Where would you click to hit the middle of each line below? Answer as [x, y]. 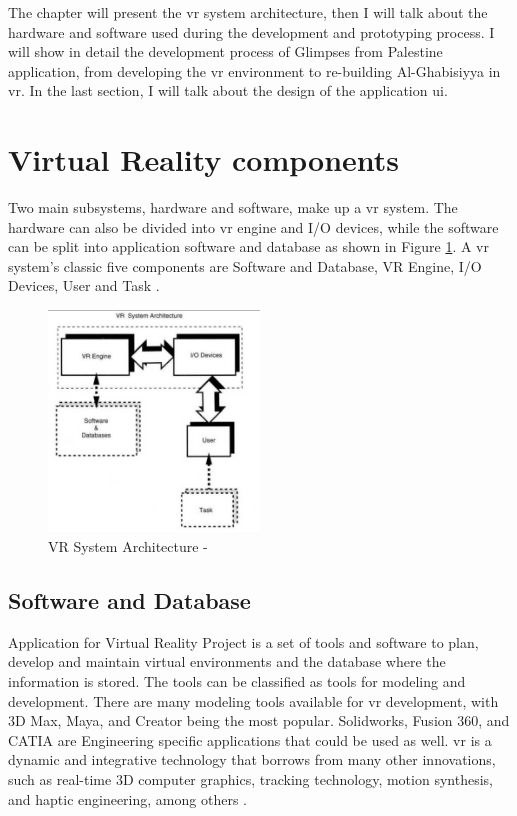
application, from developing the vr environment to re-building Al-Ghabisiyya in [254, 70]
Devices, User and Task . [84, 285]
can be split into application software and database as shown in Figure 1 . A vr [248, 246]
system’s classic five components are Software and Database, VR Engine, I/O [245, 265]
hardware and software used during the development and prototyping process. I [251, 31]
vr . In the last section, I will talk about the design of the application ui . [228, 90]
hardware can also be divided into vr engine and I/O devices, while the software [253, 226]
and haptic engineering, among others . [127, 798]
